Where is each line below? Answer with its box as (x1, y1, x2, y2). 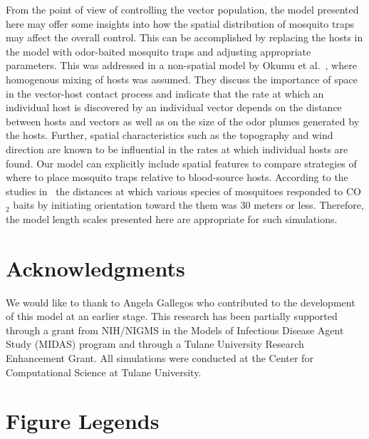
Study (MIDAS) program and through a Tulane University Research (6, 336, 304, 351)
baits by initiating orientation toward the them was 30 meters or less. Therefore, (13, 197, 364, 212)
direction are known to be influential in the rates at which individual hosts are (6, 141, 348, 156)
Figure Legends (6, 406, 160, 435)
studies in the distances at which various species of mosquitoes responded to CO (6, 183, 361, 198)
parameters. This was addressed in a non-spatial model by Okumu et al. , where (6, 58, 357, 73)
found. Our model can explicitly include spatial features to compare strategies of (6, 155, 357, 170)
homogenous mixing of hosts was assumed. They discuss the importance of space (6, 71, 358, 86)
